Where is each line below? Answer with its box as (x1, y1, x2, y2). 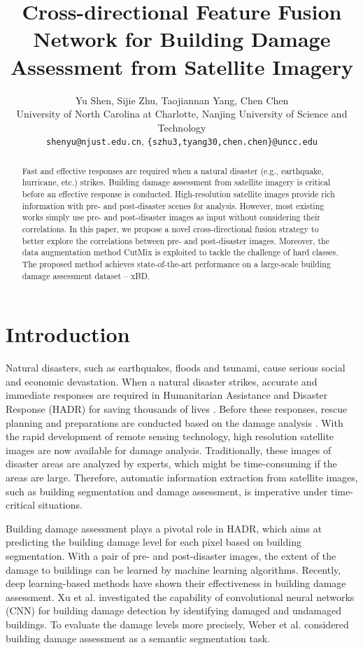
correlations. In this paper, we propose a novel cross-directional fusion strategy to (22, 223, 319, 235)
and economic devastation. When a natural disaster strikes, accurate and (6, 374, 318, 388)
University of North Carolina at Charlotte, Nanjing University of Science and (16, 106, 348, 121)
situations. (38, 497, 83, 512)
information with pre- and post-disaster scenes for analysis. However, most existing (22, 199, 325, 211)
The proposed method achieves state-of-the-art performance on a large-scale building (22, 257, 331, 269)
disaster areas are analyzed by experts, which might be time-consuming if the (6, 456, 337, 471)
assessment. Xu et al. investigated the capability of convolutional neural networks (6, 589, 355, 604)
